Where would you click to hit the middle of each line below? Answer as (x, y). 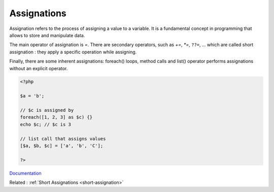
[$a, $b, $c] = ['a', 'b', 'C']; (62, 146)
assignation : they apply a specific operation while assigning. (73, 52)
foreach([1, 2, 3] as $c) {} (56, 117)
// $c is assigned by (47, 110)
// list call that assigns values (63, 139)
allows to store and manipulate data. (47, 35)
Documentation (25, 173)
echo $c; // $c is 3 (45, 124)
